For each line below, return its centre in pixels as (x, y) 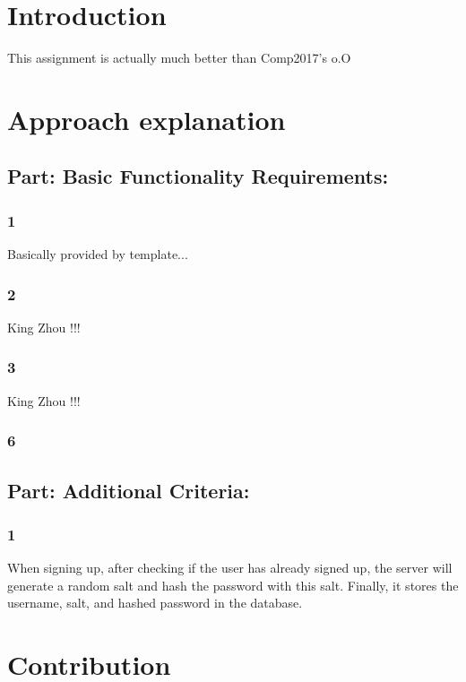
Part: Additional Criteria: (129, 490)
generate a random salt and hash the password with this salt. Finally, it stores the (233, 585)
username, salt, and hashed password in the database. (155, 603)
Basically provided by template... (98, 254)
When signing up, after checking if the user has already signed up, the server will (230, 568)
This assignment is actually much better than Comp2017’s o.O (179, 58)
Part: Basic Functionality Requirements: (198, 176)
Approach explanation (147, 119)
